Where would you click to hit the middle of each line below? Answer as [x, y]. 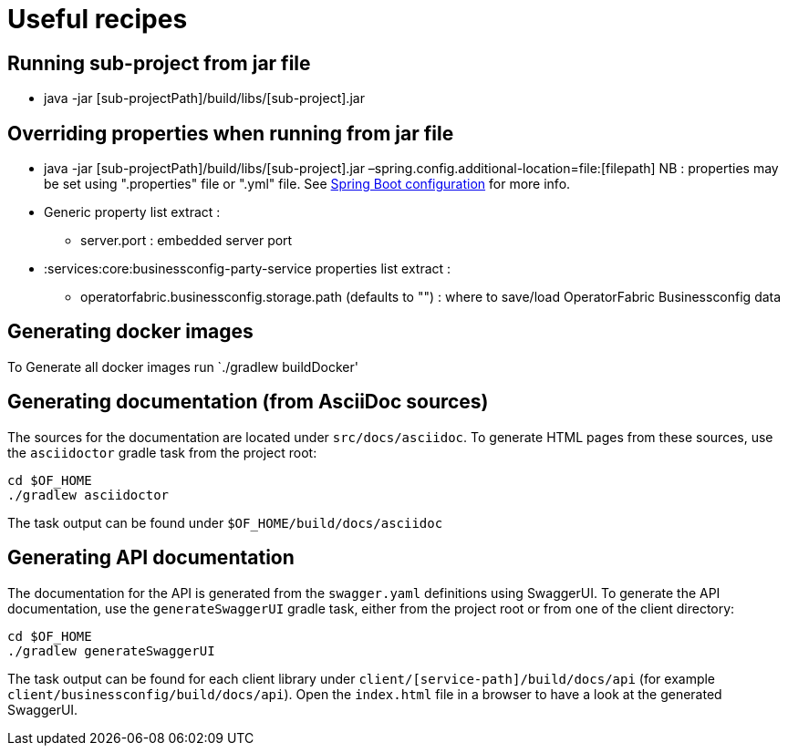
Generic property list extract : [132, 212]
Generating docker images [130, 332]
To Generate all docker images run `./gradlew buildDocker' [183, 366]
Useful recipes [98, 19]
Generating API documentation [151, 558]
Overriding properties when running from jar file [231, 133]
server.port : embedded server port [187, 241]
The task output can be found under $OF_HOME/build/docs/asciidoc [225, 522]
